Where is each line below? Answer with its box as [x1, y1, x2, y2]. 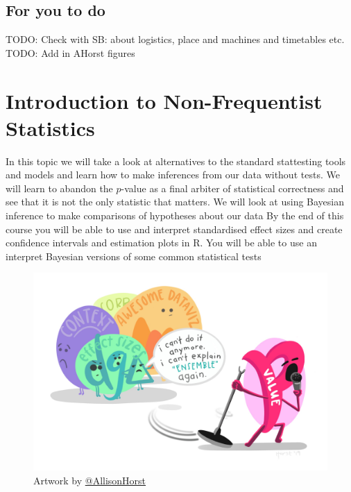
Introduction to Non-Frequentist [6, 86, 323, 114]
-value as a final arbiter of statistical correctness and [121, 180, 344, 195]
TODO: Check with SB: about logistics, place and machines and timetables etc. [6, 32, 345, 46]
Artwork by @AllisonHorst [33, 473, 146, 487]
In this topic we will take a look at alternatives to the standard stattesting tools [6, 153, 346, 168]
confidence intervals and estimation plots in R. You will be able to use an [6, 235, 317, 250]
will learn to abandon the [6, 180, 113, 195]
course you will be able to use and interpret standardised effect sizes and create [6, 221, 343, 236]
